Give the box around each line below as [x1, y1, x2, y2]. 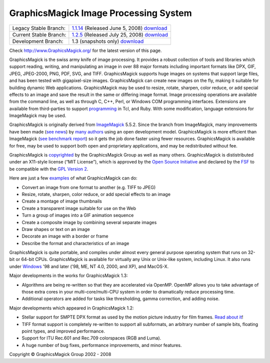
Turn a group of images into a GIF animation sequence [21, 212, 134, 218]
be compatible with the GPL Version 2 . [9, 165, 88, 172]
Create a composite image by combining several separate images [21, 219, 157, 225]
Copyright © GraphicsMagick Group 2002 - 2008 [9, 351, 111, 357]
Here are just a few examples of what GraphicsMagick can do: [9, 175, 137, 181]
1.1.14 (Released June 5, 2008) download [71, 24, 167, 31]
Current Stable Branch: [12, 31, 66, 38]
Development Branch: [12, 37, 63, 44]
